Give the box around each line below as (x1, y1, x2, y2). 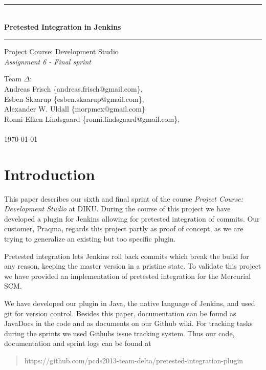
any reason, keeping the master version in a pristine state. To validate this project (4, 260, 261, 271)
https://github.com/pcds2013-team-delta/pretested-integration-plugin (24, 355, 243, 365)
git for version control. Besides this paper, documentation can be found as (4, 308, 236, 318)
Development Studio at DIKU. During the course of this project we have (4, 203, 231, 214)
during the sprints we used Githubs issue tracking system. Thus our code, (4, 328, 235, 338)
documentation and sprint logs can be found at (4, 338, 151, 349)
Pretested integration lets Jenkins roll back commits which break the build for (4, 250, 249, 261)
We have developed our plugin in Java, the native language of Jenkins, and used (4, 298, 255, 308)
